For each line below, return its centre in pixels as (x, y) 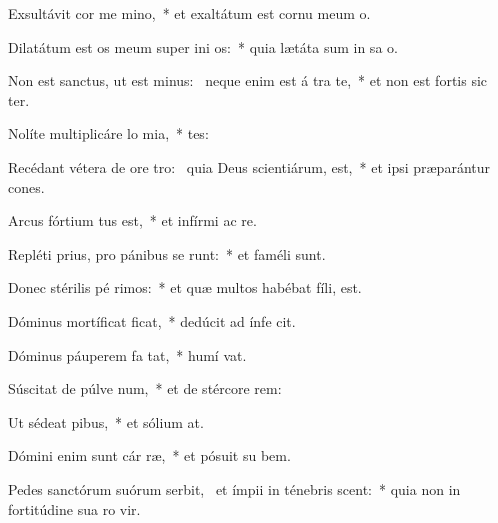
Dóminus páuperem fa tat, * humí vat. (127, 354)
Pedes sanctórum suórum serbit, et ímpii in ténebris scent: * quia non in (234, 488)
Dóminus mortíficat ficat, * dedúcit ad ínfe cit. (152, 320)
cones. (26, 186)
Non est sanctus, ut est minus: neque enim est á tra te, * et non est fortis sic (248, 80)
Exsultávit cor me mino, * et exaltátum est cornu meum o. (189, 13)
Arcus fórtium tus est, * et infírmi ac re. (132, 220)
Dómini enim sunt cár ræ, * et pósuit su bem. (149, 455)
